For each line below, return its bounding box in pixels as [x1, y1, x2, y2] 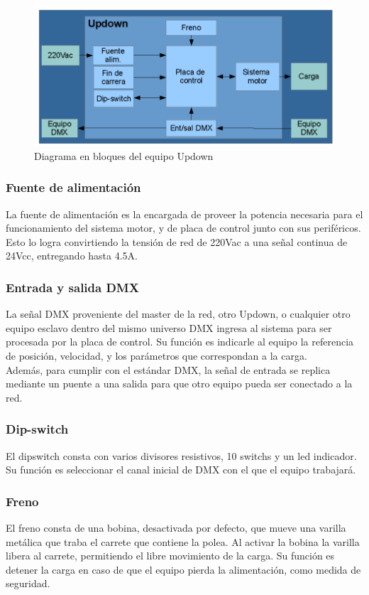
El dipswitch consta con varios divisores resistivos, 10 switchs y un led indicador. [6, 448, 357, 463]
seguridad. [6, 576, 50, 591]
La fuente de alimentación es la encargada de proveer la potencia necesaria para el [6, 206, 363, 221]
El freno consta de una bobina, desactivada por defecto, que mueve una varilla [6, 520, 346, 535]
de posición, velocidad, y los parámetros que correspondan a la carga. [6, 348, 307, 363]
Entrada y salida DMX [6, 278, 139, 296]
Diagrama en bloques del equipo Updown [34, 148, 214, 163]
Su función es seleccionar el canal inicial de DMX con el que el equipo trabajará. [6, 462, 356, 477]
